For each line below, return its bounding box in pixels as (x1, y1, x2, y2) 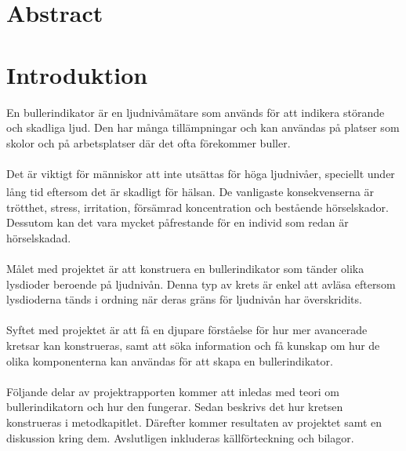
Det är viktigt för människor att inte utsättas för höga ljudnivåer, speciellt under (6, 165, 395, 181)
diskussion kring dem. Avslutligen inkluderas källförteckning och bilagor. (6, 429, 354, 446)
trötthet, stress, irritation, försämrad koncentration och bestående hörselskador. (6, 198, 389, 215)
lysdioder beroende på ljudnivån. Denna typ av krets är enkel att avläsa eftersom (6, 275, 396, 292)
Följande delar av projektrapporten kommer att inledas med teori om (6, 383, 339, 399)
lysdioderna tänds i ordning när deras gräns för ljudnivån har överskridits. (6, 291, 362, 307)
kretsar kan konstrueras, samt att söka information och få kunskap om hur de (6, 337, 380, 354)
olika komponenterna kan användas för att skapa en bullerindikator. (6, 352, 333, 369)
